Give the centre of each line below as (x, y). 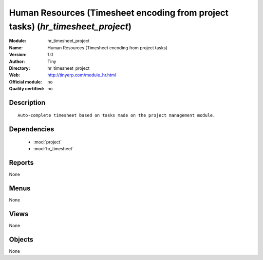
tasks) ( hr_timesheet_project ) (70, 26)
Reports (21, 163)
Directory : (19, 68)
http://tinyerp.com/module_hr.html (82, 75)
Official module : (26, 82)
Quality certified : (27, 89)
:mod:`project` (47, 142)
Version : (18, 55)
